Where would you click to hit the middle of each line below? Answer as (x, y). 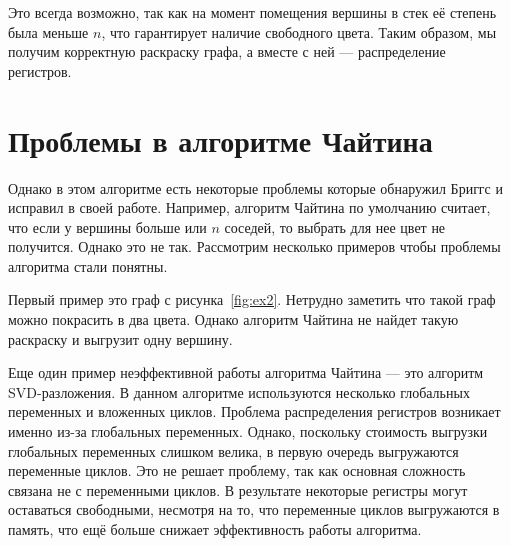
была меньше (48, 31)
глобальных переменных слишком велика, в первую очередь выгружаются (233, 450)
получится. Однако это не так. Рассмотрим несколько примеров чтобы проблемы (254, 246)
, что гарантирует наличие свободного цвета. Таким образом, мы (299, 31)
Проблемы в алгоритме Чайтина (220, 139)
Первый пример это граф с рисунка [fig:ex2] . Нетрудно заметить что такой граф (252, 299)
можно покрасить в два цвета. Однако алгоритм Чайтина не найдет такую (233, 319)
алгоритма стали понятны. (88, 265)
